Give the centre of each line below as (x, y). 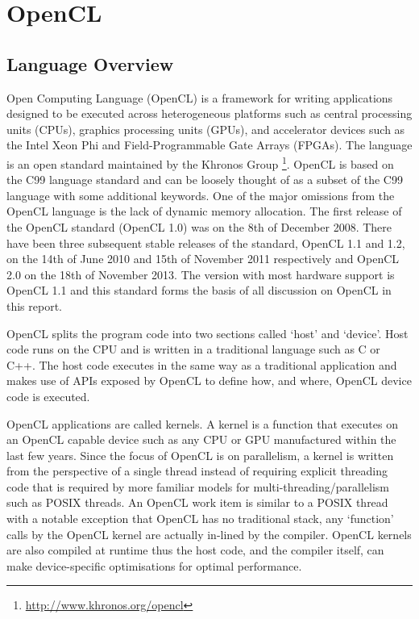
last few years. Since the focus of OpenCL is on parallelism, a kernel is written (200, 455)
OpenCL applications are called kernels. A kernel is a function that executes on (202, 423)
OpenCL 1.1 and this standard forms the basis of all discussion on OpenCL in (199, 290)
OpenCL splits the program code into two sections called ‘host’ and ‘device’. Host (207, 333)
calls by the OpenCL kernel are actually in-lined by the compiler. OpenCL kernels (209, 534)
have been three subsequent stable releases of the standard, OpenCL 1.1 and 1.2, (206, 243)
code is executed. (48, 396)
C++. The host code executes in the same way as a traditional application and (202, 364)
